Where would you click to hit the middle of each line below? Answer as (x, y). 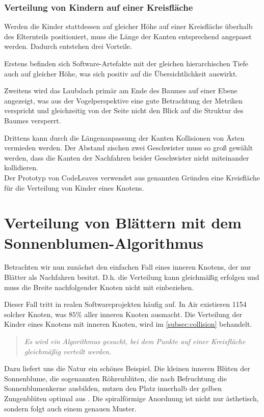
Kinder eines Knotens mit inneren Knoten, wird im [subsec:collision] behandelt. (128, 324)
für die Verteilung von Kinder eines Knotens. (74, 187)
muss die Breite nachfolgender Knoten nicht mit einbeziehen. (99, 287)
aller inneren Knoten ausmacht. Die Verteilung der (163, 314)
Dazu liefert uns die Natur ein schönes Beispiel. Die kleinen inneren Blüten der (127, 368)
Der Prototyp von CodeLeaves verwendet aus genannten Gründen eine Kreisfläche (132, 177)
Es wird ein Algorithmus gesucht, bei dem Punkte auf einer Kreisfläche (135, 341)
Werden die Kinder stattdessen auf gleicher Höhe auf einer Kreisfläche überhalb (128, 26)
